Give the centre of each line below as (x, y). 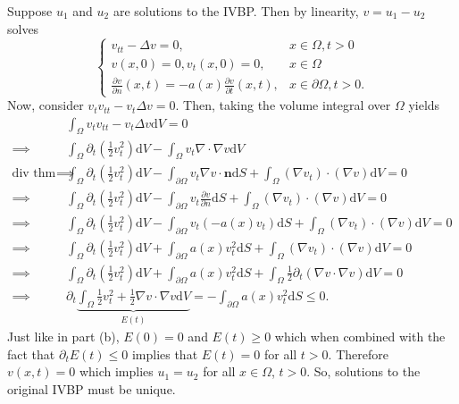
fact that (31, 353)
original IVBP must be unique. (92, 389)
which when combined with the (360, 337)
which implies (116, 371)
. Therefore (358, 353)
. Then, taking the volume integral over (283, 105)
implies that (165, 353)
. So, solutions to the (363, 371)
